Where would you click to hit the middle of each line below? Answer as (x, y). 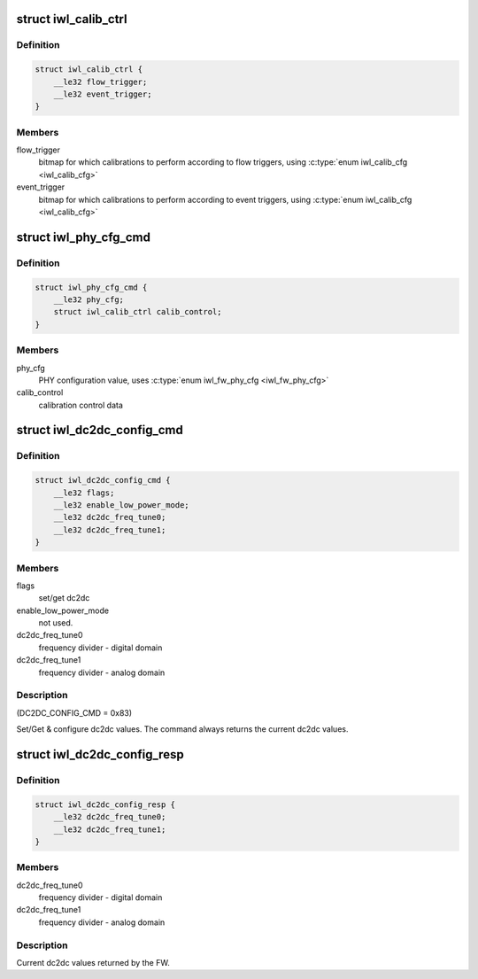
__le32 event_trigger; (103, 94)
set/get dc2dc (64, 598)
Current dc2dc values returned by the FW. (93, 962)
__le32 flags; (84, 493)
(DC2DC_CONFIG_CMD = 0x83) (74, 712)
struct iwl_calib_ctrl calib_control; (138, 312)
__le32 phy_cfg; (89, 299)
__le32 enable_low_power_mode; (121, 505)
